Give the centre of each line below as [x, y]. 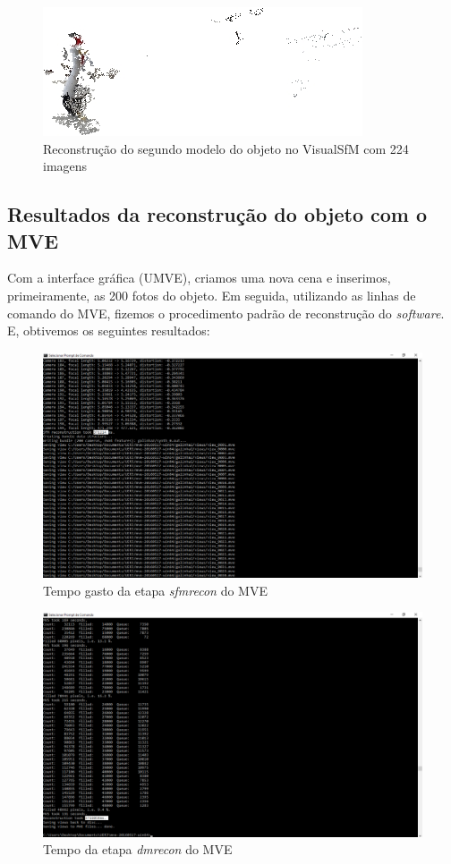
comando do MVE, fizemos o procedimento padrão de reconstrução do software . [226, 313]
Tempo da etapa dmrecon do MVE [138, 849]
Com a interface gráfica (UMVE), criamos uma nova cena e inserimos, [199, 278]
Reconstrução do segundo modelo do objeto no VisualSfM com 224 [226, 148]
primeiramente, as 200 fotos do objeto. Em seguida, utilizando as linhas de [212, 295]
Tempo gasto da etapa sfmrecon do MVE [155, 590]
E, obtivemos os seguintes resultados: [109, 330]
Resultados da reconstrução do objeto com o [217, 214]
